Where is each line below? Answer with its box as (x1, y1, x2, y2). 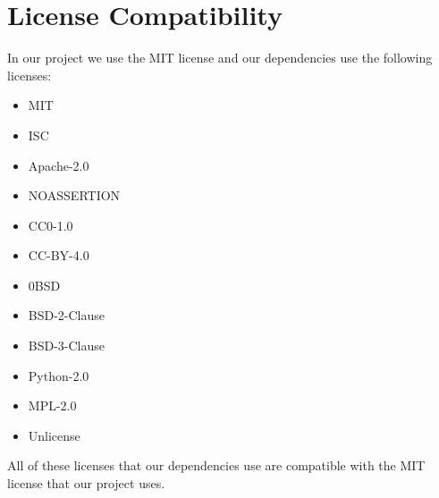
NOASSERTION (28, 186, 121, 205)
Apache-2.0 (28, 156, 89, 174)
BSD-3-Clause (28, 336, 106, 355)
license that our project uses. (7, 474, 165, 493)
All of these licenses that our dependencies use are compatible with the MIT (7, 456, 426, 475)
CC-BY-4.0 (28, 246, 89, 265)
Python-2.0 (28, 366, 89, 384)
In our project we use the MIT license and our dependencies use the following (7, 48, 433, 67)
